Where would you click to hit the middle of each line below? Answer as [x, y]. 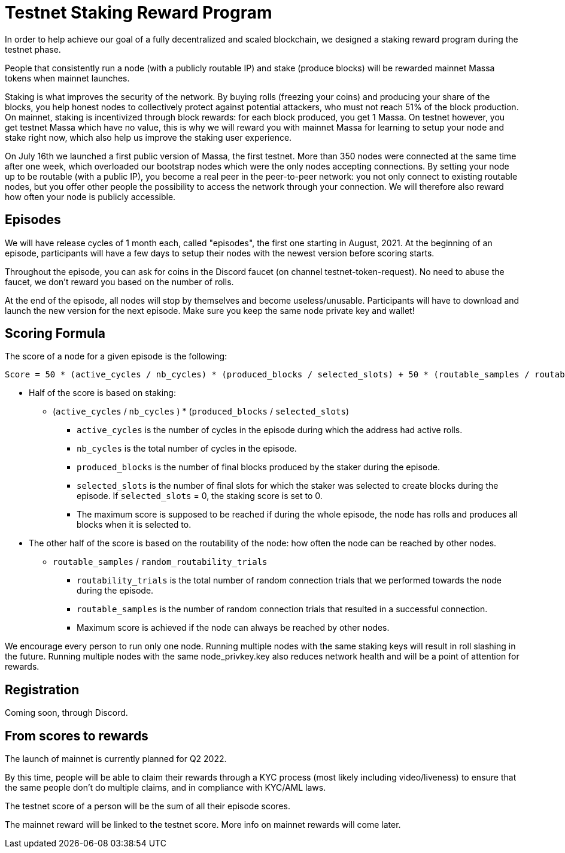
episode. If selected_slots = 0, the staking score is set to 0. [200, 496]
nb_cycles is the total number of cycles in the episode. [187, 449]
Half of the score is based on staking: [102, 393]
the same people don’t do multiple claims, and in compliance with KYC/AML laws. [165, 788]
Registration [42, 689]
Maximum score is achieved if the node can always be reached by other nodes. [233, 628]
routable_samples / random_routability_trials [160, 562]
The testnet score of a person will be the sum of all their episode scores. [148, 806]
